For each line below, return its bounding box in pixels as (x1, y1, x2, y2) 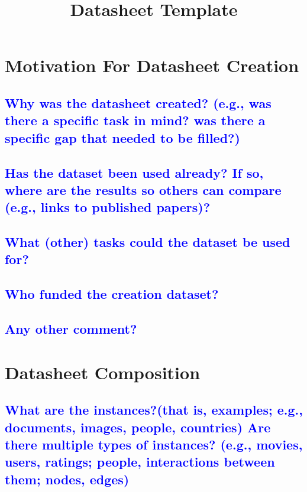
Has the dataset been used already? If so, (5, 163, 264, 181)
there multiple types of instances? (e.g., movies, (5, 435, 303, 453)
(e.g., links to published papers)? (5, 198, 211, 216)
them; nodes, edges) (5, 470, 130, 488)
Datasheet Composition (5, 360, 201, 384)
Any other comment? (5, 320, 137, 338)
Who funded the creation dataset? (5, 285, 219, 303)
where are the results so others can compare (5, 180, 282, 198)
